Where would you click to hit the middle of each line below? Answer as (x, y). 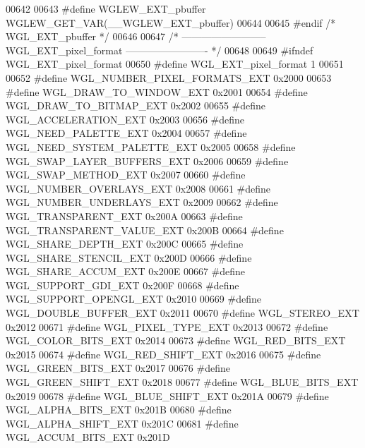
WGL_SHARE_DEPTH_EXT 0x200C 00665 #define (125, 244)
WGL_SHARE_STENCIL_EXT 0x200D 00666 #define (129, 257)
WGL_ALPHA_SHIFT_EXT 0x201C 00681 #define (122, 423)
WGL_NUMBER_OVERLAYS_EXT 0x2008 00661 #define (138, 188)
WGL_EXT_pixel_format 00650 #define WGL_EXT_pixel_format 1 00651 (175, 64)
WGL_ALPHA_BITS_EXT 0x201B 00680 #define (119, 410)
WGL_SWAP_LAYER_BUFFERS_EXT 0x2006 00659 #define (147, 161)
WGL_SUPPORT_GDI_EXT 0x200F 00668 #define (122, 285)
